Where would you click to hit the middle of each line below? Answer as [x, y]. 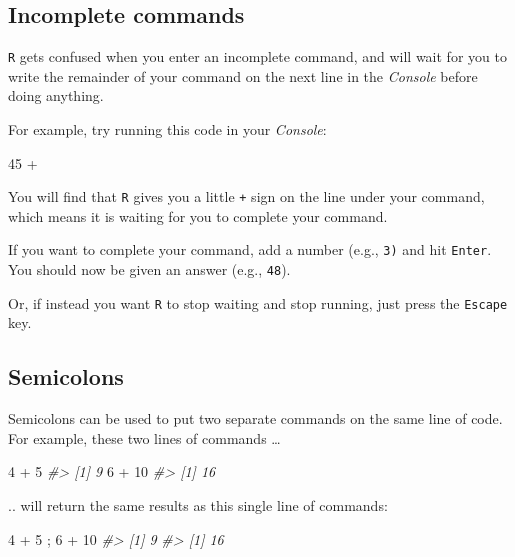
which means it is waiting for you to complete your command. [198, 215]
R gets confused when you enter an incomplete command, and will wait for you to [257, 56]
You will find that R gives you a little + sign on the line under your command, [246, 196]
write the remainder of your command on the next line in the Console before [243, 75]
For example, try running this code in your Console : [167, 129]
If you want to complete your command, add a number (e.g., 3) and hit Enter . [250, 249]
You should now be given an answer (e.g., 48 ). [149, 269]
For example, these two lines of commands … [144, 437]
